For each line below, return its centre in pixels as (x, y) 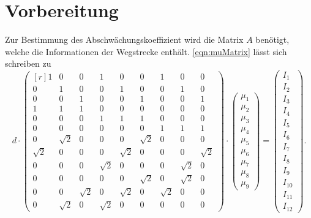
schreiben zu (28, 63)
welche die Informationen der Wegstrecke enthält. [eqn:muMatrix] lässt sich (146, 51)
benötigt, (272, 39)
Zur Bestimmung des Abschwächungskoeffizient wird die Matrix (124, 39)
